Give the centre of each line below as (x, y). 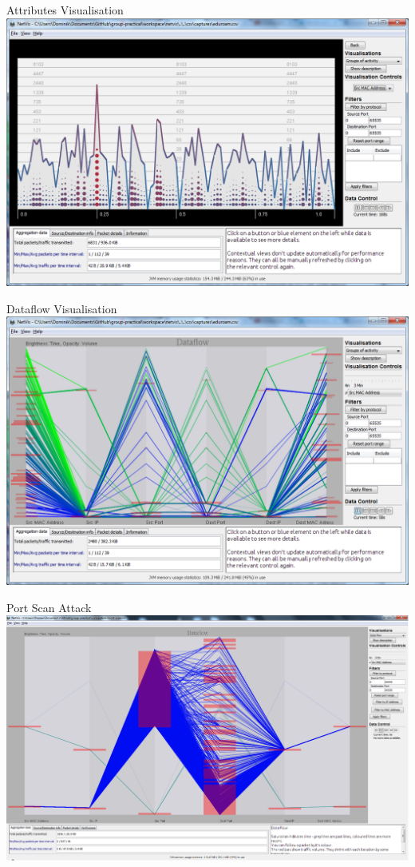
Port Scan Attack (49, 607)
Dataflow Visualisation (62, 308)
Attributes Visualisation (65, 10)
